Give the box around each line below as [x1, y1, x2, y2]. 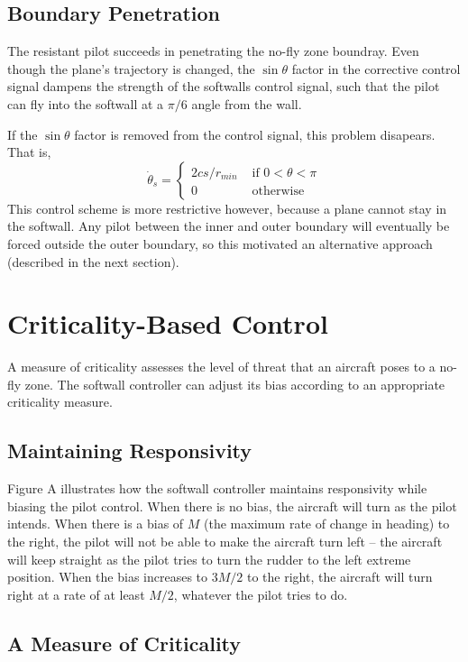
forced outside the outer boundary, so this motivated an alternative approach [7, 234, 433, 253]
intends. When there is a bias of [7, 514, 184, 533]
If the [7, 124, 38, 143]
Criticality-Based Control [7, 305, 328, 342]
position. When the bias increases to [7, 567, 208, 586]
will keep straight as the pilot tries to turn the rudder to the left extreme [7, 549, 411, 568]
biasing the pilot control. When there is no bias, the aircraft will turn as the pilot [7, 496, 457, 515]
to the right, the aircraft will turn [246, 567, 433, 586]
